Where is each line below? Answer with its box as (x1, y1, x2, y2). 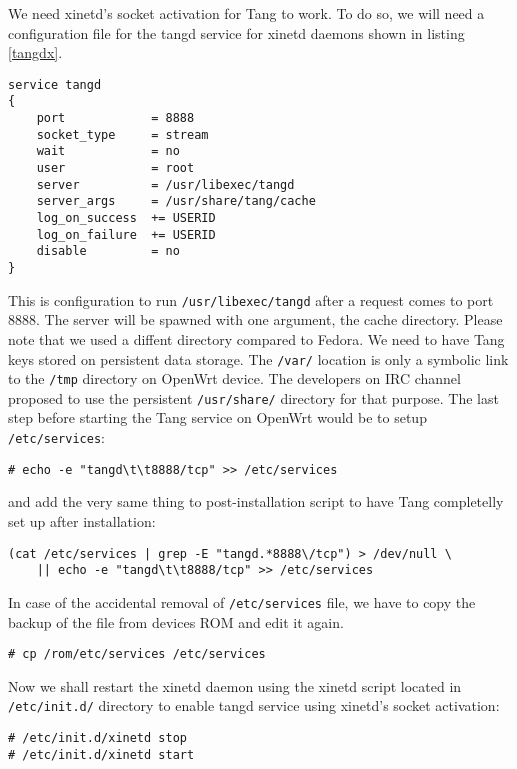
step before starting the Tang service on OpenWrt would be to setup (8, 407, 427, 428)
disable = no (36, 244, 180, 259)
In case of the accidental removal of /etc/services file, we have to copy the (8, 591, 476, 612)
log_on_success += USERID (36, 211, 216, 226)
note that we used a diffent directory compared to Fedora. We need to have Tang (8, 328, 505, 349)
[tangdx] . (8, 42, 63, 63)
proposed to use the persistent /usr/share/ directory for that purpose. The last (8, 387, 499, 408)
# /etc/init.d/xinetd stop (8, 731, 187, 746)
